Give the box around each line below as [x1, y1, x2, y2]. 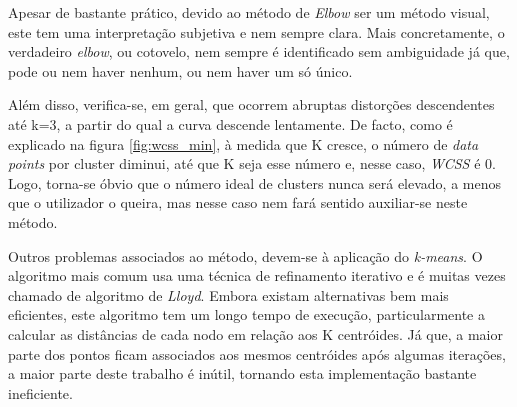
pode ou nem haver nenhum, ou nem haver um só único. [8, 60, 353, 81]
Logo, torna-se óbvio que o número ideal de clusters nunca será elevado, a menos [8, 172, 502, 193]
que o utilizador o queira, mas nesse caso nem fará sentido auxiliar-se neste [8, 192, 468, 213]
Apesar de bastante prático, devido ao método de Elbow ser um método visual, [8, 2, 490, 22]
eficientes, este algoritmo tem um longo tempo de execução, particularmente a [8, 304, 485, 325]
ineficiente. [8, 382, 73, 403]
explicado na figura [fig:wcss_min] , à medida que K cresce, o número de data [8, 133, 479, 154]
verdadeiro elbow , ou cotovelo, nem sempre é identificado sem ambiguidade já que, [8, 41, 510, 62]
